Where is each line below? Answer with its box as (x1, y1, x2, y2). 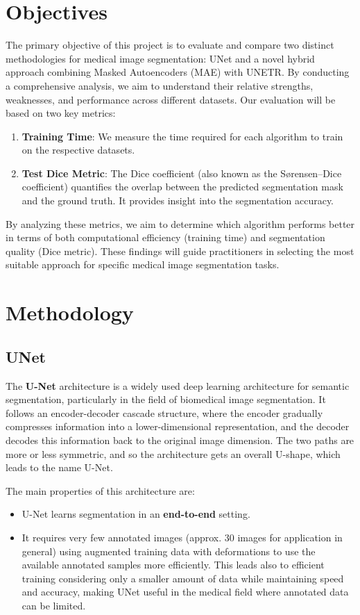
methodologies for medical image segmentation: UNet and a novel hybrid (6, 51, 315, 65)
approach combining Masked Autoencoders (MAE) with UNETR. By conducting (6, 65, 350, 79)
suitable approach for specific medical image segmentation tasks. (6, 257, 280, 272)
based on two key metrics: (6, 106, 116, 120)
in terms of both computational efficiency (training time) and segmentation (6, 230, 325, 245)
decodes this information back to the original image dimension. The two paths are (6, 432, 354, 447)
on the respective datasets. (22, 142, 135, 157)
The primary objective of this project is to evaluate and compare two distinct (6, 38, 334, 52)
